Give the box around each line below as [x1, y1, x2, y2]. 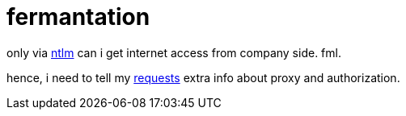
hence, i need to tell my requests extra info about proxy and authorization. [6, 70, 400, 85]
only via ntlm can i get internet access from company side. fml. [6, 45, 341, 60]
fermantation [6, 3, 150, 31]
